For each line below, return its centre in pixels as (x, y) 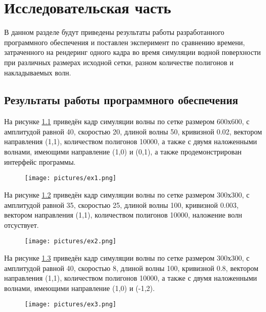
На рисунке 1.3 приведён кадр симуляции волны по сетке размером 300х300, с (127, 257)
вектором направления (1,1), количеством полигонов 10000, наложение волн (123, 215)
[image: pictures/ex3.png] (70, 305)
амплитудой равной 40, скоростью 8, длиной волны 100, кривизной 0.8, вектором (131, 268)
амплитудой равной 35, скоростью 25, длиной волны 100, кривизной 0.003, (121, 204)
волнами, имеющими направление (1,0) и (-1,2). (79, 288)
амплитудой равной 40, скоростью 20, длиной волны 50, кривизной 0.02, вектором (133, 131)
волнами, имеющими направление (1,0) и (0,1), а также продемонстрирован (123, 152)
